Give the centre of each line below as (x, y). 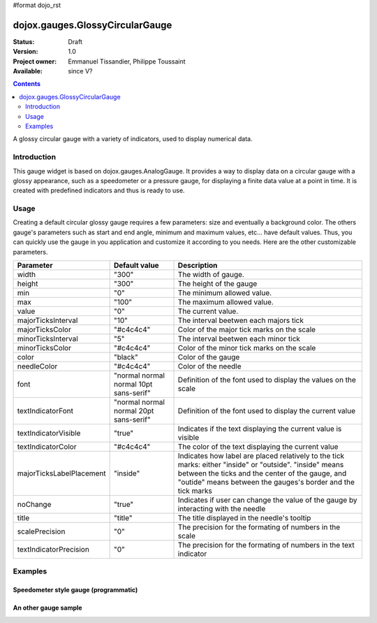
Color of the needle (209, 366)
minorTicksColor (44, 348)
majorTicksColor (44, 330)
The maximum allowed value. (226, 302)
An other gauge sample (48, 608)
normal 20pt (134, 411)
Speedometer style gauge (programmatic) (75, 590)
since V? (80, 71)
